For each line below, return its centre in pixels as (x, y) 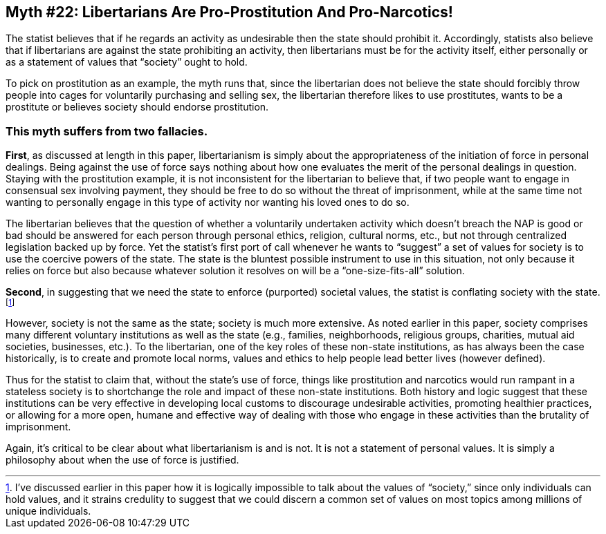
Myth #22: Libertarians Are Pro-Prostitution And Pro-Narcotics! (229, 12)
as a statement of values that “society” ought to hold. (127, 62)
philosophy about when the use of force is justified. (122, 460)
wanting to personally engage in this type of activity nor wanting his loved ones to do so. (208, 202)
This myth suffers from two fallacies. (107, 131)
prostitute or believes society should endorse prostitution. (137, 107)
